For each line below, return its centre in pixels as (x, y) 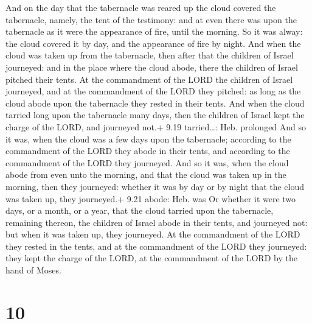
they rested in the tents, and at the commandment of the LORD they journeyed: (156, 246)
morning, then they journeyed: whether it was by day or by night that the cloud (155, 186)
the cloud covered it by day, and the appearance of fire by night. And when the (153, 43)
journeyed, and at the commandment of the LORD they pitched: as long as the (153, 91)
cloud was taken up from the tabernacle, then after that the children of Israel (150, 55)
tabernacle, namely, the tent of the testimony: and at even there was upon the (151, 19)
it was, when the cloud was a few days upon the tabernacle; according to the (148, 139)
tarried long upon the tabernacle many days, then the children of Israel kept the (155, 115)
